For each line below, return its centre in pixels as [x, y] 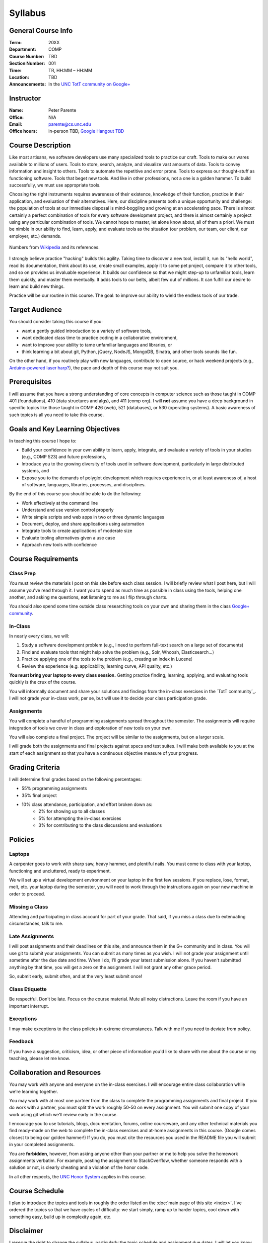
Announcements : [28, 84]
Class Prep [23, 573]
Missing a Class [29, 906]
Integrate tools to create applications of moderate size [77, 531]
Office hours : [23, 131]
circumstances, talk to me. [36, 924]
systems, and [35, 471]
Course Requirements [44, 559]
